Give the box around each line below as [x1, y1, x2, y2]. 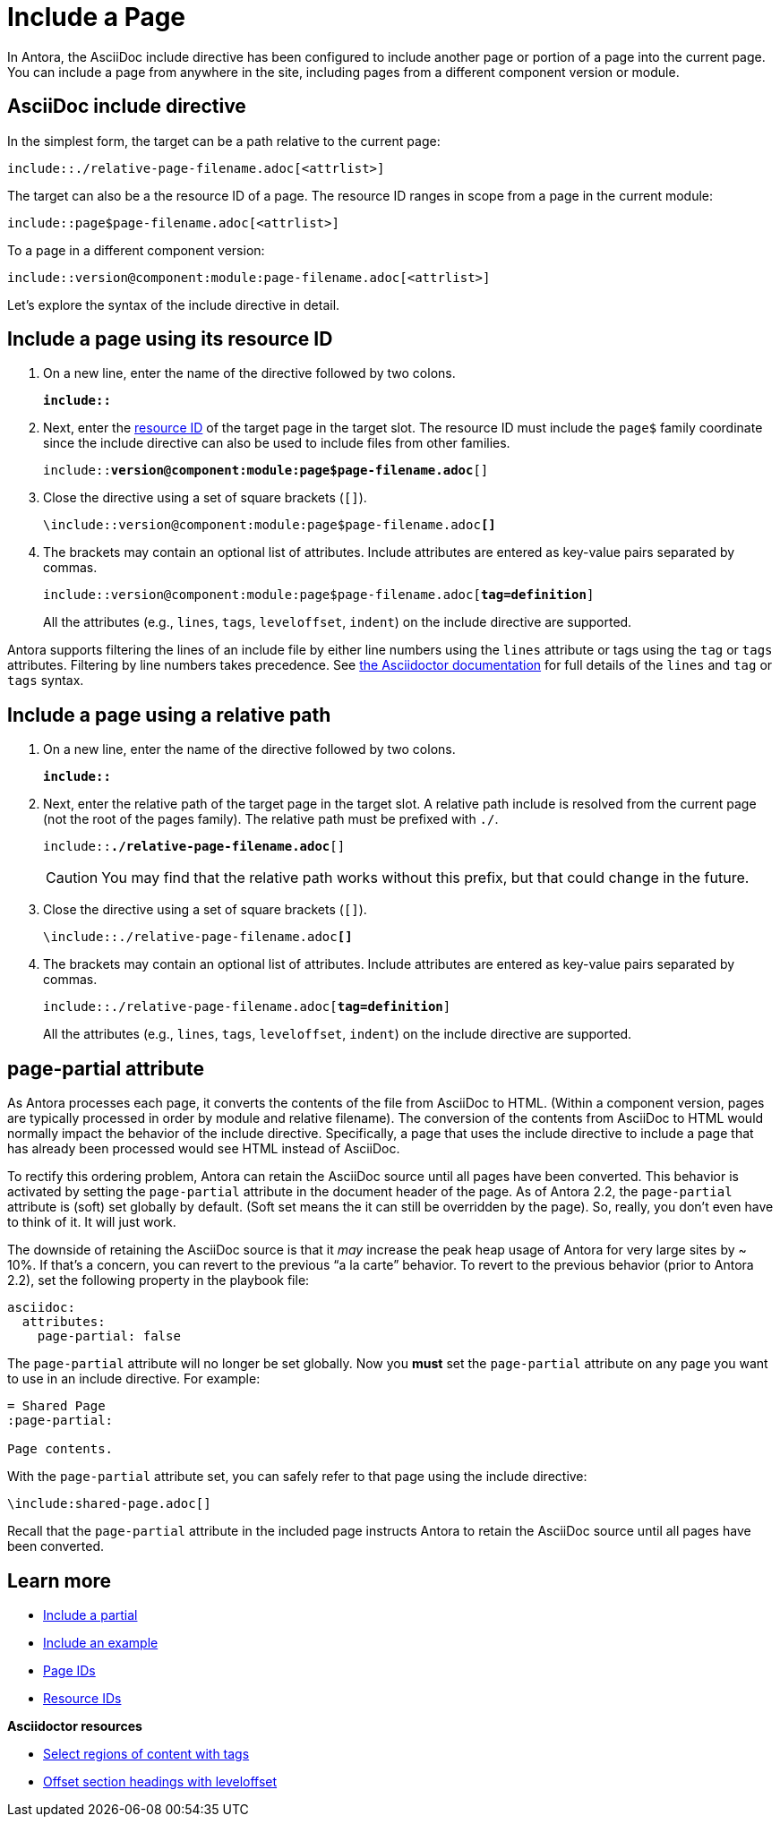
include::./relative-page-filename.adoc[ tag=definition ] [43, 999, 451, 1015]
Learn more [7, 1569, 112, 1592]
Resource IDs [43, 1690, 122, 1706]
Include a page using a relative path [7, 703, 331, 726]
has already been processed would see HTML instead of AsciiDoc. [7, 1141, 400, 1157]
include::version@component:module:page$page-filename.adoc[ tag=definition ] [43, 587, 595, 603]
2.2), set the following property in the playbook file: [7, 1272, 310, 1289]
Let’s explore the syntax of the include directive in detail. [7, 296, 340, 313]
